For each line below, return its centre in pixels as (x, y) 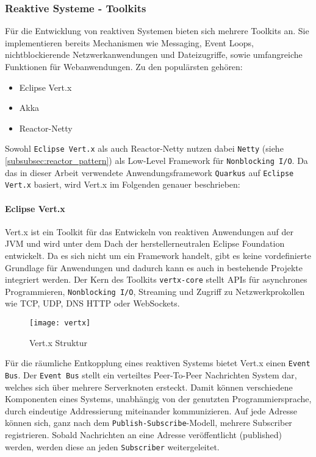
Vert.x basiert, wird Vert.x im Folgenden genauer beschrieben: (123, 184)
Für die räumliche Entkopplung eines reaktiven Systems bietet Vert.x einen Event (158, 363)
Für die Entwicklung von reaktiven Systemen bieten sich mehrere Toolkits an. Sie (157, 31)
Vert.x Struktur (59, 342)
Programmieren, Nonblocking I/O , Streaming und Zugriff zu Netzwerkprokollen (155, 291)
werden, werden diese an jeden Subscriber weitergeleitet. (112, 446)
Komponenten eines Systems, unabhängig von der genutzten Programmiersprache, (158, 399)
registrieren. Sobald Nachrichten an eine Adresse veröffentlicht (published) (143, 435)
